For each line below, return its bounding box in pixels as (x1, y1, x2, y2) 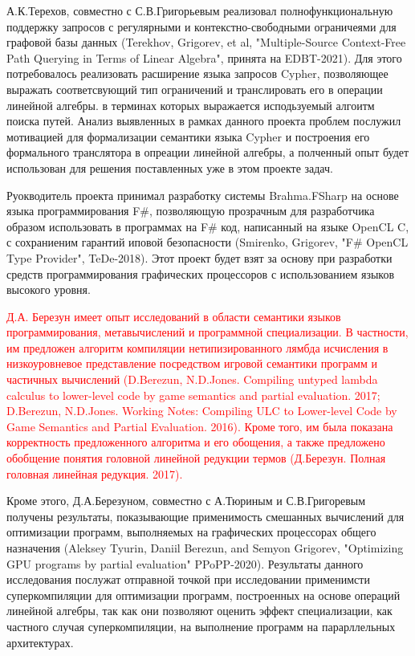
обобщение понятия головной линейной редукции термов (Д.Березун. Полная (6, 450, 386, 467)
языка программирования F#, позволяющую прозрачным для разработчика (6, 202, 375, 219)
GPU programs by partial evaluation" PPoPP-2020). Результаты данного (6, 555, 364, 572)
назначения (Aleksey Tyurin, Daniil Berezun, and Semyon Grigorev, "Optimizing (6, 540, 404, 556)
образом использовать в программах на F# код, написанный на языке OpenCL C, (6, 218, 409, 234)
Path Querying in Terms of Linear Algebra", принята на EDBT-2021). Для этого (6, 49, 402, 66)
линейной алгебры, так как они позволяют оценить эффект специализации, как (6, 602, 393, 619)
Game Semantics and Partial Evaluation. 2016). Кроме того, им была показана (6, 418, 393, 434)
